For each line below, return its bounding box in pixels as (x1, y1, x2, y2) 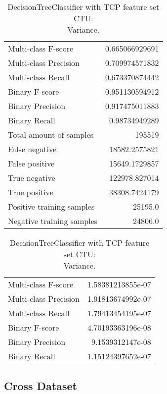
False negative (8, 143, 57, 155)
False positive (8, 158, 55, 169)
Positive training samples (8, 201, 95, 212)
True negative (8, 172, 55, 183)
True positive (8, 186, 53, 198)
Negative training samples (8, 215, 98, 226)
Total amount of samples (8, 129, 94, 140)
